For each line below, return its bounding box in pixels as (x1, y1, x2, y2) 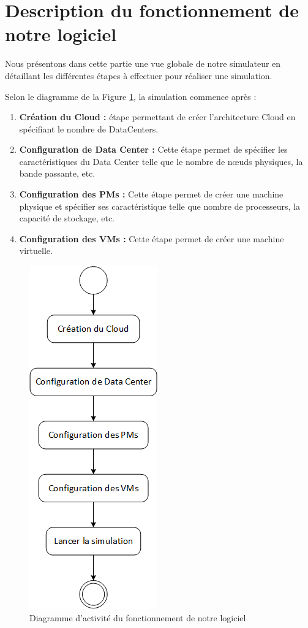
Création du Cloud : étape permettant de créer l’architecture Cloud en (19, 110, 296, 123)
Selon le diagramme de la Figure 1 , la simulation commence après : (5, 90, 257, 102)
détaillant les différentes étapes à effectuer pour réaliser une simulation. (5, 69, 272, 82)
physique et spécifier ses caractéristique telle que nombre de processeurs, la (19, 199, 300, 212)
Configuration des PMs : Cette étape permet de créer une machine (19, 188, 284, 201)
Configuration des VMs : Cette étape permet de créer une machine (19, 232, 284, 245)
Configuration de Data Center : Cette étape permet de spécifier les (19, 143, 288, 156)
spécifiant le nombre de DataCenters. (19, 122, 159, 135)
